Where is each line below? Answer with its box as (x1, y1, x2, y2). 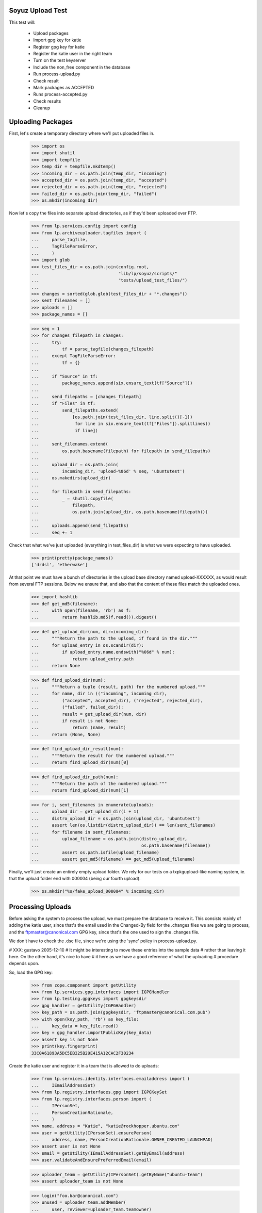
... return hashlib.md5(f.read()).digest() (31, 614, 157, 620)
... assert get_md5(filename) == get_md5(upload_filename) (31, 856, 196, 862)
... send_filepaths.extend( (31, 408, 119, 413)
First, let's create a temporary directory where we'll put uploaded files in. (9, 131, 155, 136)
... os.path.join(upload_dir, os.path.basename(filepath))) (31, 509, 208, 515)
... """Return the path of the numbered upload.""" (31, 781, 167, 787)
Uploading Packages (9, 118, 73, 126)
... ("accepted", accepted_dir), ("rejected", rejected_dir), (31, 698, 203, 703)
